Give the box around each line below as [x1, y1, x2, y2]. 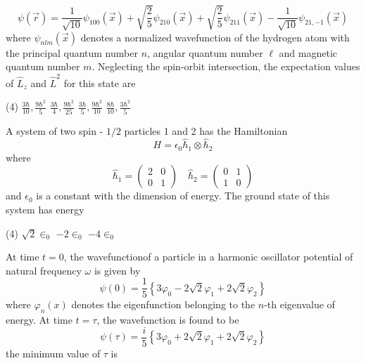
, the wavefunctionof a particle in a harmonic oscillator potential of [63, 249, 353, 264]
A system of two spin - [6, 123, 103, 138]
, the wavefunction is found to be [96, 312, 239, 327]
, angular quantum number [147, 45, 263, 60]
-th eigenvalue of [264, 297, 335, 312]
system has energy [6, 202, 84, 216]
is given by [94, 263, 141, 277]
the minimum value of [6, 345, 101, 360]
